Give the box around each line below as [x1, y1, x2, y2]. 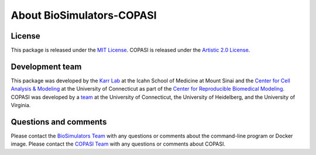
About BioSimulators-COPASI [11, 9, 157, 22]
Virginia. [11, 102, 31, 109]
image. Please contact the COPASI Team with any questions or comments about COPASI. [11, 140, 225, 147]
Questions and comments [11, 117, 107, 127]
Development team [11, 61, 82, 71]
